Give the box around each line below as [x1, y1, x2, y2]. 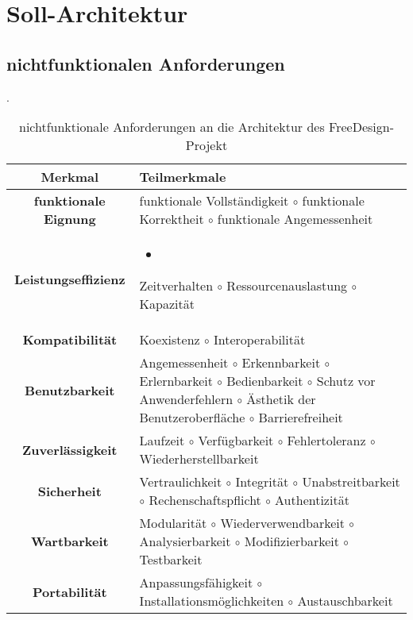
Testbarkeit [139, 550, 203, 569]
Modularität [139, 514, 207, 533]
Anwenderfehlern [139, 390, 234, 409]
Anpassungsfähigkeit [139, 573, 253, 592]
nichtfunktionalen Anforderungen [6, 51, 285, 75]
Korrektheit [139, 210, 204, 229]
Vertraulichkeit [139, 472, 222, 491]
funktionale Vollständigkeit [139, 191, 289, 210]
